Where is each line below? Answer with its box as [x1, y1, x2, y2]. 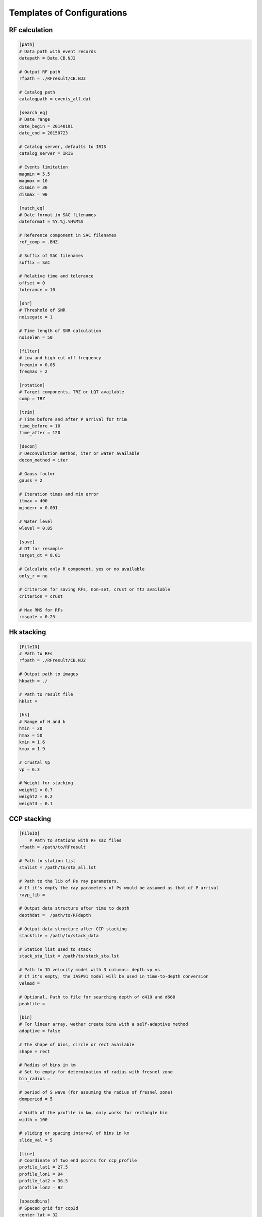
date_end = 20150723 [19, 130, 68, 136]
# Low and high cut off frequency [19, 355, 101, 361]
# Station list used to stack [19, 946, 91, 952]
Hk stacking [9, 628, 46, 636]
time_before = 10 [19, 424, 61, 429]
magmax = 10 [19, 178, 48, 184]
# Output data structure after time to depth [19, 905, 130, 911]
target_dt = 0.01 [19, 553, 61, 558]
